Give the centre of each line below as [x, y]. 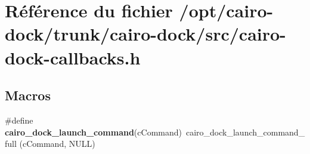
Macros [28, 95]
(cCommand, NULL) [57, 144]
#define [19, 120]
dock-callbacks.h [73, 57]
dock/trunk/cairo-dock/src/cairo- [145, 34]
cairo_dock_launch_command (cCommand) [93, 132]
